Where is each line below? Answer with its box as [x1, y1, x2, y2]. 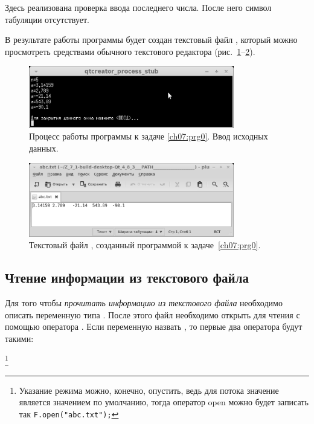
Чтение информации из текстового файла [5, 268, 249, 287]
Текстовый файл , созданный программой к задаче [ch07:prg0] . [29, 239, 261, 251]
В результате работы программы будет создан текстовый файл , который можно [5, 33, 298, 46]
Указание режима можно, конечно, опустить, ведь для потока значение [19, 384, 279, 396]
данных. [29, 142, 59, 154]
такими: [5, 332, 34, 344]
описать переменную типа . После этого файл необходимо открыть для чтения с [5, 308, 300, 321]
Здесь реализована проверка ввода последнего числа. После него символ [5, 1, 272, 13]
